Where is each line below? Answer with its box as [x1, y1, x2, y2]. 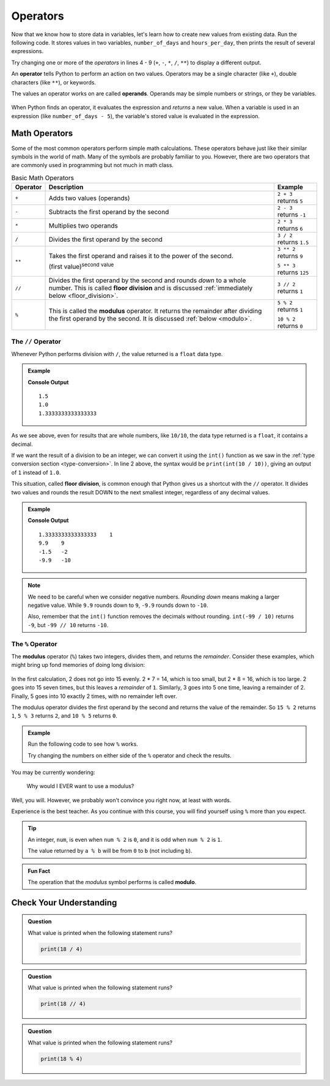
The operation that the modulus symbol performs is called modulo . [28, 879, 197, 886]
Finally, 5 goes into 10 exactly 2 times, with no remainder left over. [11, 692, 177, 700]
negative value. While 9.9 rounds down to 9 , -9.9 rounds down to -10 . [28, 601, 208, 609]
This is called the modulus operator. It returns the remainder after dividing [48, 307, 262, 315]
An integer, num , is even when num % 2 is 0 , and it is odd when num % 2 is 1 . [28, 836, 222, 843]
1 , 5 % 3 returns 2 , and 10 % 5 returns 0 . [11, 712, 117, 720]
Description [48, 183, 84, 192]
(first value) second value [48, 261, 114, 271]
